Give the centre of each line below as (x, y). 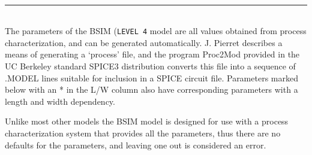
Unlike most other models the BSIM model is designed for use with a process (147, 121)
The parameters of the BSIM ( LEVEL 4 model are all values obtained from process (156, 31)
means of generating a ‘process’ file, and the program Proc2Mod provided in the (152, 54)
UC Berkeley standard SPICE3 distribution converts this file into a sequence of (150, 66)
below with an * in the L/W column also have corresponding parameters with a (151, 89)
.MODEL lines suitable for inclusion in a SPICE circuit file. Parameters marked (151, 77)
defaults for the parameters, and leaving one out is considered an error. (136, 145)
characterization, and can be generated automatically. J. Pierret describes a (144, 42)
